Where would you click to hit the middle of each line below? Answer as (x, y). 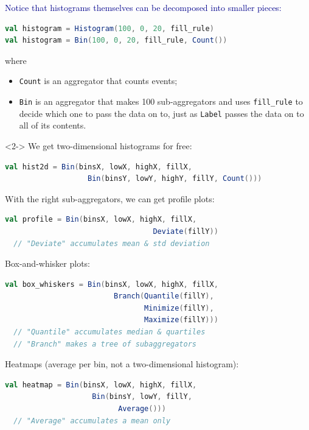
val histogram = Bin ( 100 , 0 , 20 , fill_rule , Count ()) (116, 41)
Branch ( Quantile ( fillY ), (164, 296)
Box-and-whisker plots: (47, 263)
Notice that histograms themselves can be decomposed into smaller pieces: (143, 7)
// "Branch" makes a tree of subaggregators (105, 344)
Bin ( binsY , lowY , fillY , (142, 397)
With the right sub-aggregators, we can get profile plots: (110, 198)
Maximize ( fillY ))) (181, 320)
